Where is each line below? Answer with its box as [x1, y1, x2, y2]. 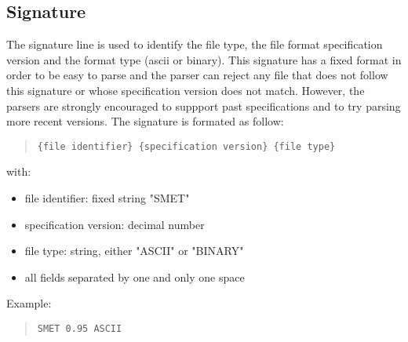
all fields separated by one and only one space [24, 268, 245, 285]
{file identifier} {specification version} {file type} [37, 140, 336, 152]
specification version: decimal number [24, 216, 205, 232]
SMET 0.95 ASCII [37, 322, 122, 334]
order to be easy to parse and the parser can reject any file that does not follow [6, 67, 388, 83]
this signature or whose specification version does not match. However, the [6, 82, 365, 98]
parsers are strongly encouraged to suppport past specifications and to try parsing [6, 97, 401, 114]
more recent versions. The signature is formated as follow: [6, 113, 284, 129]
